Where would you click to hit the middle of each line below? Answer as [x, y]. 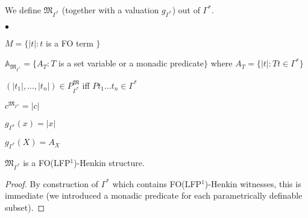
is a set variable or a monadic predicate [131, 63]
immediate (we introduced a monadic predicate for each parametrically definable [154, 195]
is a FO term [70, 43]
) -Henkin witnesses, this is [253, 183]
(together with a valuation [110, 10]
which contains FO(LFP [157, 183]
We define [23, 10]
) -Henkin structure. [109, 163]
